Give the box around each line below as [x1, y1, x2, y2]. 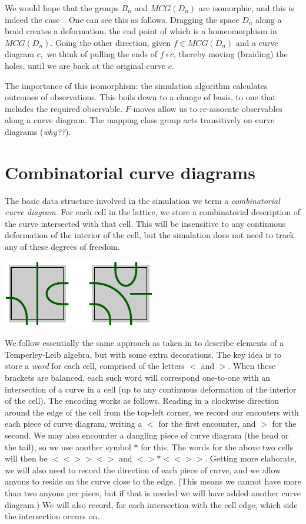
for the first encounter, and [158, 417, 256, 430]
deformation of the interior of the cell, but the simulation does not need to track [5, 229, 294, 241]
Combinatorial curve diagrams [5, 160, 255, 184]
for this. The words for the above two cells [141, 440, 294, 453]
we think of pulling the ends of [46, 48, 158, 60]
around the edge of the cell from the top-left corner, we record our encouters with [5, 406, 299, 418]
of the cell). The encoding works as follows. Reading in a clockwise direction [5, 394, 280, 407]
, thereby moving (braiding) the [174, 48, 288, 60]
